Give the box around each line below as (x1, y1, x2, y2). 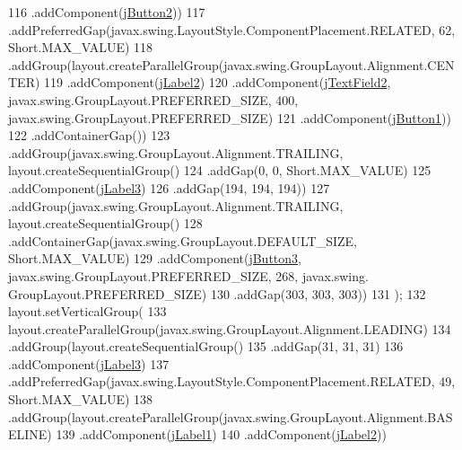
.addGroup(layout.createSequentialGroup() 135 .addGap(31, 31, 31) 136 (8, 337, 404, 356)
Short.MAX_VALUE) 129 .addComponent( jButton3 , (8, 249, 301, 268)
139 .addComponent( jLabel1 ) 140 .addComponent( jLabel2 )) (56, 425, 387, 444)
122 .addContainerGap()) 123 (8, 126, 170, 145)
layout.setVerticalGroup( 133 (8, 302, 167, 321)
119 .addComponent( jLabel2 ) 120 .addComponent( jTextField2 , (44, 73, 391, 92)
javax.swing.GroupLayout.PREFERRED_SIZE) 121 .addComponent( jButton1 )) (8, 108, 451, 127)
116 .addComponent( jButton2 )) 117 (8, 3, 205, 21)
